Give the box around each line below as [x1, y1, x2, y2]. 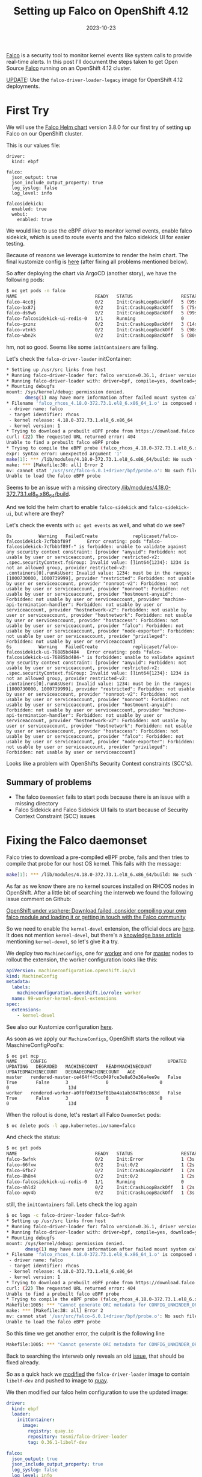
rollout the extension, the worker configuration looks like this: [6, 956, 158, 963]
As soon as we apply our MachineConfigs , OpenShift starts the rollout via [6, 1035, 185, 1042]
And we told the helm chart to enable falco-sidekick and [6, 504, 148, 511]
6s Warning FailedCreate [6, 644, 98, 650]
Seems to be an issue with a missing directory [6, 484, 120, 492]
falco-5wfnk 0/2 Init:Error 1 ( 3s [6, 1157, 195, 1163]
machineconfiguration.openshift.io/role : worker [17, 990, 141, 996]
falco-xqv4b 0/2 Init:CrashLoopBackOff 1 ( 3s [6, 1190, 195, 1196]
